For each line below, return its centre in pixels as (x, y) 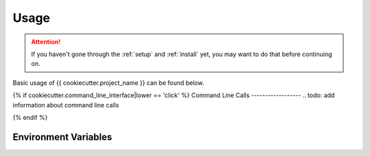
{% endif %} (30, 117)
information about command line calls (66, 105)
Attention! (46, 42)
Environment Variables (62, 137)
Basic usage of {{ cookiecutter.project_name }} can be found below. (109, 83)
